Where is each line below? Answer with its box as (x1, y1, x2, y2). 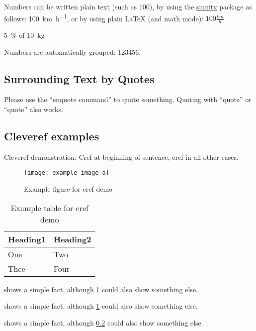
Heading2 (53, 233, 91, 245)
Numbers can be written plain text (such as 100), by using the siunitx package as (4, 1, 252, 11)
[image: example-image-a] (24, 169, 109, 177)
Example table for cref (10, 202, 88, 214)
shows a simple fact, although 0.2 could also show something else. (4, 317, 203, 328)
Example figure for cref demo (24, 184, 113, 194)
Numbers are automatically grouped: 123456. (4, 46, 141, 57)
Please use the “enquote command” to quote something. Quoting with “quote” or (4, 94, 252, 105)
